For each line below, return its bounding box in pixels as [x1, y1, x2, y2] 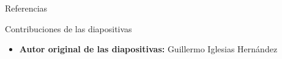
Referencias [5, 2, 48, 14]
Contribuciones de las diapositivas [5, 22, 132, 35]
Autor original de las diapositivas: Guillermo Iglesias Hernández [19, 43, 278, 55]
